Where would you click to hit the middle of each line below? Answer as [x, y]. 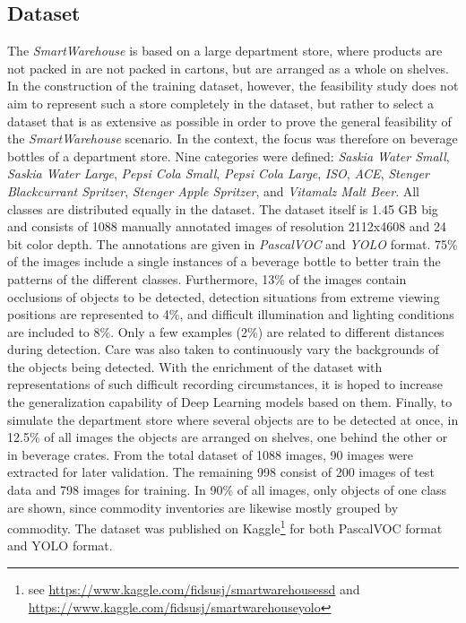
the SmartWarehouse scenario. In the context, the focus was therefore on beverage [233, 138]
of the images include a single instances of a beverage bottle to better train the [224, 261]
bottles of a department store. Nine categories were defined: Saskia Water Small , [229, 156]
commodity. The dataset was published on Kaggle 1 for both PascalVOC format [225, 527]
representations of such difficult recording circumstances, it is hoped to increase [225, 384]
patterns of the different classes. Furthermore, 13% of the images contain [207, 278]
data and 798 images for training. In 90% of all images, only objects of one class [227, 490]
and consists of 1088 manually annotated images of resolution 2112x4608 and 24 [227, 226]
